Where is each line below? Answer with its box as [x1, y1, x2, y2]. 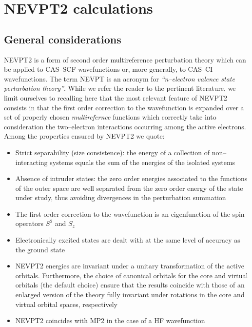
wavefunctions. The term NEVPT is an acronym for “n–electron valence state [4, 73, 235, 83]
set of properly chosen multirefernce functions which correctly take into [4, 112, 216, 122]
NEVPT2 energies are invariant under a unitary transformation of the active [15, 261, 244, 271]
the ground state [15, 244, 65, 254]
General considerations [4, 31, 121, 46]
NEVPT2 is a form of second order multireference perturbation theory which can [4, 54, 246, 64]
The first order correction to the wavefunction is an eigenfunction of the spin [15, 208, 245, 219]
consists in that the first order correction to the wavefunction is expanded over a [4, 102, 244, 112]
